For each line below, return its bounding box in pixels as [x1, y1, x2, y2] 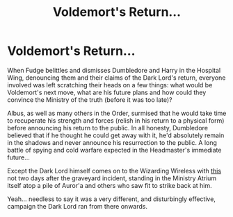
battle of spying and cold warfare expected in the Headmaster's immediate [7, 146, 222, 154]
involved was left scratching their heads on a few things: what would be [7, 80, 213, 89]
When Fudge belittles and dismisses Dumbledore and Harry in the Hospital [7, 66, 221, 74]
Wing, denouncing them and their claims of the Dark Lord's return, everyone [7, 73, 226, 82]
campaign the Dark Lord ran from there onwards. [7, 202, 148, 210]
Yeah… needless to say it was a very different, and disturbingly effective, [7, 195, 216, 203]
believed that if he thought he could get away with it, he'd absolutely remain [7, 131, 225, 139]
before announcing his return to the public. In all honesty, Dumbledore [7, 123, 209, 132]
